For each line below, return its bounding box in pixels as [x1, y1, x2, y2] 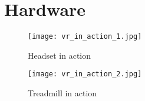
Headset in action [28, 49, 91, 61]
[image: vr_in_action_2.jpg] [28, 70, 142, 79]
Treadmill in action [28, 87, 97, 99]
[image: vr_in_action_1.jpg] [28, 32, 142, 41]
